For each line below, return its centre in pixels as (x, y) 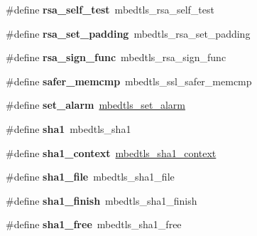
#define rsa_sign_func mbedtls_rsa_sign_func (116, 57)
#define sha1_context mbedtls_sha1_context (111, 152)
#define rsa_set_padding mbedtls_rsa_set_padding (128, 33)
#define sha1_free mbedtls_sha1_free (94, 224)
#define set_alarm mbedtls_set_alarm (95, 105)
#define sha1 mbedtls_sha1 (69, 128)
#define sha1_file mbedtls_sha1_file (90, 177)
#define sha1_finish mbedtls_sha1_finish (102, 200)
